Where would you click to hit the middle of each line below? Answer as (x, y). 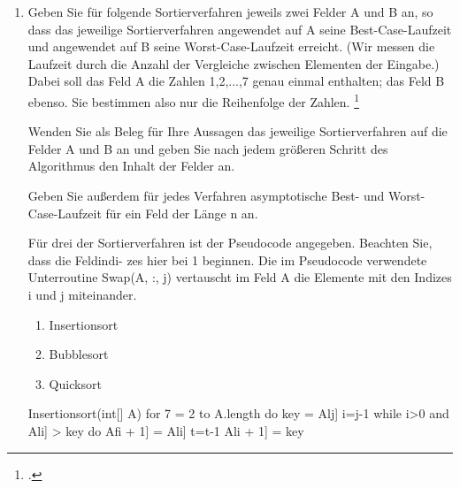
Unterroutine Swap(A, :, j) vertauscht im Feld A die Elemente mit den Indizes (240, 277)
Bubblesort (79, 354)
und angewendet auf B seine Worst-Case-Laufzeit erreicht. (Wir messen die (231, 46)
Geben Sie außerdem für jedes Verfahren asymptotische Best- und (206, 195)
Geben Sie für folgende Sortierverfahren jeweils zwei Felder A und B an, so (230, 11)
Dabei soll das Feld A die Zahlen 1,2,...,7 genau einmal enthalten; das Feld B (236, 81)
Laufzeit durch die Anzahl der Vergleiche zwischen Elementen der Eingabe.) (234, 63)
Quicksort (75, 383)
